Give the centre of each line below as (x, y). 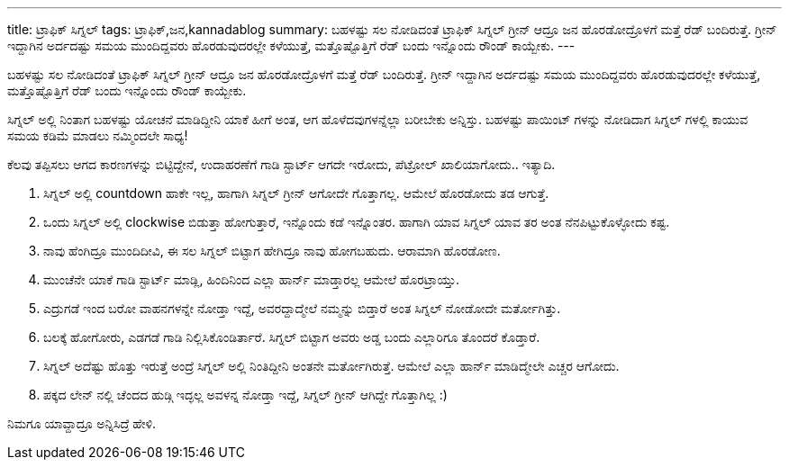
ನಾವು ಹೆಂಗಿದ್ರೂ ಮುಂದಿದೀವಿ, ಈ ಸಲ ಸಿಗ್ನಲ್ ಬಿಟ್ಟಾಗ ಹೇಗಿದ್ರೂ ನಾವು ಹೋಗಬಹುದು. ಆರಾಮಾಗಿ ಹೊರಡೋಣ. (272, 251)
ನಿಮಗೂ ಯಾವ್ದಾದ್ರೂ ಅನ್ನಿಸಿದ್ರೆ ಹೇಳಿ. (82, 423)
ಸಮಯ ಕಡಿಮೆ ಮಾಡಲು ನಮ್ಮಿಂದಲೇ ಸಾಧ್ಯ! (98, 135)
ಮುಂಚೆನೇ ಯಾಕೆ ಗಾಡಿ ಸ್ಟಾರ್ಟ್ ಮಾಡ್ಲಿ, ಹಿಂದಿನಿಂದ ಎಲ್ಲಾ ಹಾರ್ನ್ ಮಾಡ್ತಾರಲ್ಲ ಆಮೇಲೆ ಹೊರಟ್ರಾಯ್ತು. (252, 279)
